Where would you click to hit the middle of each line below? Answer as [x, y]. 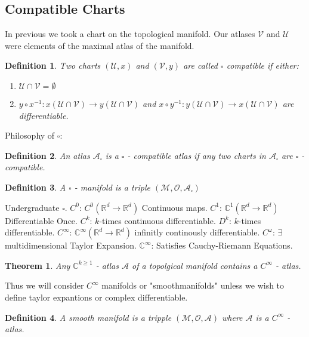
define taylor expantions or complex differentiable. [96, 297]
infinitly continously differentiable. [197, 232]
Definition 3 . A [35, 187]
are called [201, 65]
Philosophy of [30, 135]
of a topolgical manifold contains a [194, 265]
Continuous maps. [174, 207]
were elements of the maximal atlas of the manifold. [100, 45]
